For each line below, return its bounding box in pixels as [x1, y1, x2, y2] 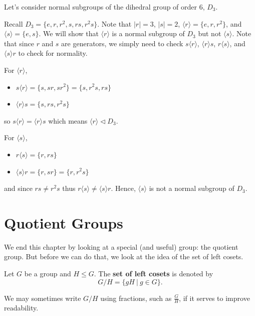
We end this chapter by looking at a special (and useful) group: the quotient [4, 241, 238, 252]
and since [4, 183, 33, 193]
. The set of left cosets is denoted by [94, 268, 213, 279]
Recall [4, 18, 23, 29]
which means [48, 115, 88, 126]
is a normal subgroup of [112, 28, 185, 39]
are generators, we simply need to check [61, 38, 183, 48]
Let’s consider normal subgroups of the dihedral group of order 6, [4, 2, 205, 12]
